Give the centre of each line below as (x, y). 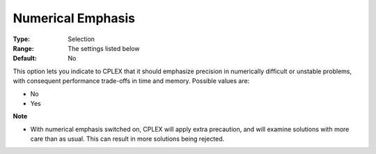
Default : (25, 59)
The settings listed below (104, 48)
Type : (22, 39)
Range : (23, 48)
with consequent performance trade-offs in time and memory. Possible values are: (131, 81)
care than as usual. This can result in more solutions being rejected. (127, 139)
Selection (81, 39)
